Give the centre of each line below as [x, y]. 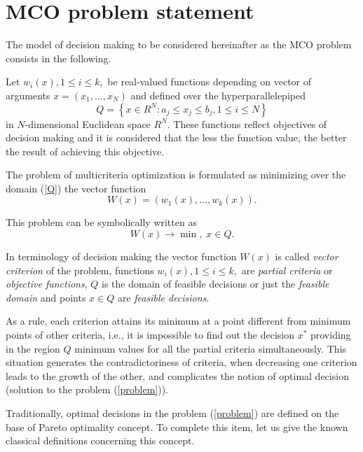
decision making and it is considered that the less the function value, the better [176, 137]
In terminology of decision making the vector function [121, 256]
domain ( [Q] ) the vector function [76, 188]
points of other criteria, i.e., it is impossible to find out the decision [150, 335]
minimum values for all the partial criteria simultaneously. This [211, 348]
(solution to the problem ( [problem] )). [87, 389]
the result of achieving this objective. [85, 151]
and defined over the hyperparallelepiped [218, 95]
